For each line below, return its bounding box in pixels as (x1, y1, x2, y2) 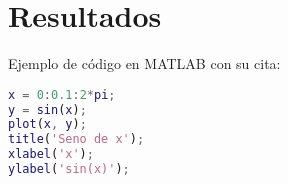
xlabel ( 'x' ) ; (8, 147, 94, 162)
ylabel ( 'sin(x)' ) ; (8, 162, 130, 177)
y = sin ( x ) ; (8, 102, 87, 117)
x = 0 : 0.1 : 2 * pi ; (8, 87, 116, 102)
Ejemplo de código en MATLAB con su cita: (8, 53, 281, 74)
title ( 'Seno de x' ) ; (8, 132, 145, 147)
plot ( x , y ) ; (8, 117, 87, 132)
